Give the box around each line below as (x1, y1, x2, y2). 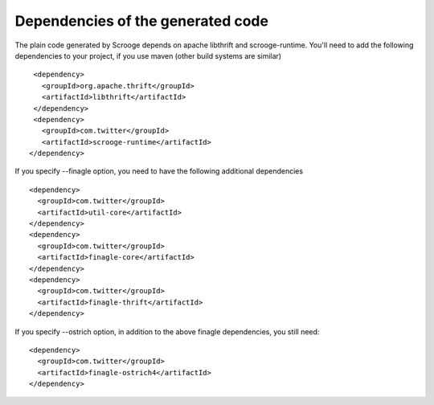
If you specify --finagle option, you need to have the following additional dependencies (14, 166, 304, 176)
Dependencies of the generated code (14, 12, 269, 30)
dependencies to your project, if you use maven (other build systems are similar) (14, 51, 281, 60)
